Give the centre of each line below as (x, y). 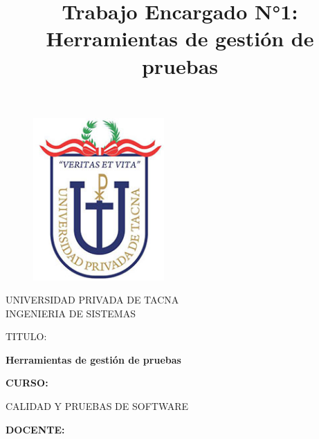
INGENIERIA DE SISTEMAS (71, 313)
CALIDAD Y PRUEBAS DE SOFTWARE (97, 406)
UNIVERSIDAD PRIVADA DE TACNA (92, 300)
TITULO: (26, 336)
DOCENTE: (35, 429)
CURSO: (27, 383)
